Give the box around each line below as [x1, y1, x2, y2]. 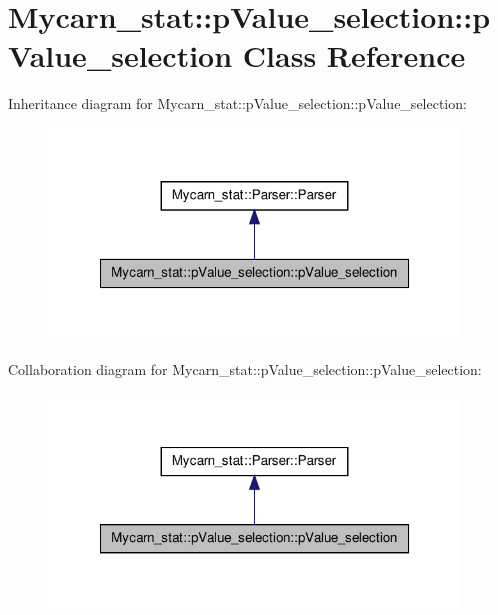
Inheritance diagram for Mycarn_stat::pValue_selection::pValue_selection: [8, 93, 467, 114]
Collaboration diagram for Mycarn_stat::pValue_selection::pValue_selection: [8, 359, 482, 380]
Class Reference [242, 35, 466, 76]
